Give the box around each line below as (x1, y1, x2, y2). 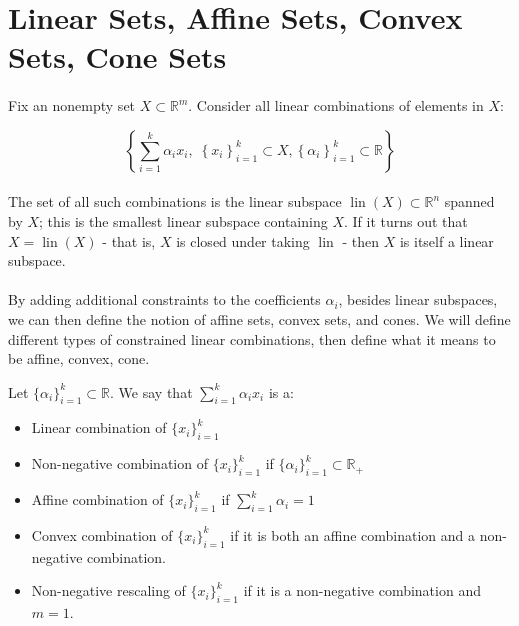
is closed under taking (176, 230, 310, 251)
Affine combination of (31, 489, 164, 510)
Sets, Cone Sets (8, 36, 227, 77)
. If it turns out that (343, 210, 468, 231)
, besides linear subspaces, (338, 289, 498, 310)
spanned (444, 191, 495, 212)
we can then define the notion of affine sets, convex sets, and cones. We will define (8, 308, 511, 329)
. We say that (110, 381, 193, 402)
